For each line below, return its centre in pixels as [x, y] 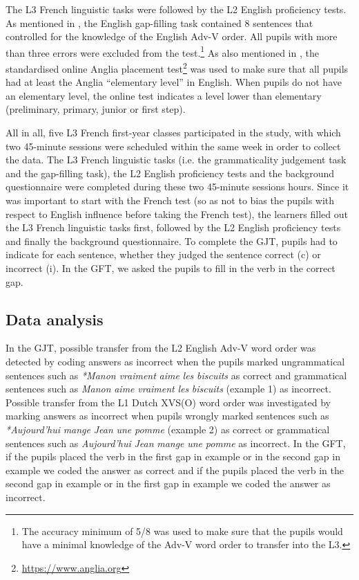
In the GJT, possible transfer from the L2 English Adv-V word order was [161, 348]
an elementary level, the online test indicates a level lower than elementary [164, 95]
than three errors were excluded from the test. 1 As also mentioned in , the [162, 51]
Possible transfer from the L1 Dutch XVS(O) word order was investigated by [168, 402]
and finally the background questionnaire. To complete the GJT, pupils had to [172, 241]
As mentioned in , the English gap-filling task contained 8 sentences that [159, 22]
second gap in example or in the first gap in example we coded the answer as [168, 483]
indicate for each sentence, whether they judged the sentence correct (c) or [163, 254]
